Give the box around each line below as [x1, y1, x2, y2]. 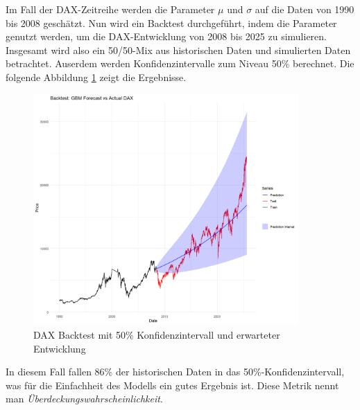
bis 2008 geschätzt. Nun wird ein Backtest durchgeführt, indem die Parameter [6, 15, 337, 30]
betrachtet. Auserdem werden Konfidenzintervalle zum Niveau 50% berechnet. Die [6, 56, 354, 71]
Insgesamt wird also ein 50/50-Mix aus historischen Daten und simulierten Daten [6, 42, 351, 57]
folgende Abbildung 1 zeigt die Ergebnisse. [6, 69, 187, 84]
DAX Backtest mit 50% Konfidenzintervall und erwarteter [33, 328, 280, 342]
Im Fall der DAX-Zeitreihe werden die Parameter [6, 2, 215, 16]
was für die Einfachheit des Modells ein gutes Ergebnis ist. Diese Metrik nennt [6, 377, 339, 392]
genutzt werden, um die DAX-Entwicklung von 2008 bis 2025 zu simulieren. [6, 29, 327, 44]
